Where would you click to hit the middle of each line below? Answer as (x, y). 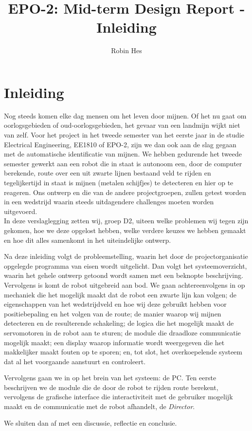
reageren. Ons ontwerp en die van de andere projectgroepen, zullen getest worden (125, 192)
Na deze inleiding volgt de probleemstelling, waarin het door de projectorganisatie (126, 256)
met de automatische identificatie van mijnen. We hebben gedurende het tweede (123, 154)
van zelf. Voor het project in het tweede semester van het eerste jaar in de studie (124, 135)
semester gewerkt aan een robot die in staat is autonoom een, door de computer (123, 163)
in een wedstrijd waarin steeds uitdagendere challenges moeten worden (109, 202)
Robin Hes (126, 50)
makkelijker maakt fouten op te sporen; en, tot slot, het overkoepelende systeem (123, 352)
